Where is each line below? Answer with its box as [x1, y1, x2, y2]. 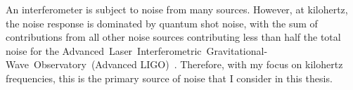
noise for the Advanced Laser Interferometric [6, 43, 202, 58]
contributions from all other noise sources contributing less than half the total [6, 30, 341, 44]
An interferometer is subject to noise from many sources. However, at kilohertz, [6, 2, 348, 16]
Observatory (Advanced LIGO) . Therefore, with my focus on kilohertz [34, 57, 343, 72]
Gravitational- [206, 43, 268, 58]
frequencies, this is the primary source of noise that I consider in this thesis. [6, 70, 333, 85]
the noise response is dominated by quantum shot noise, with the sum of [6, 15, 318, 30]
